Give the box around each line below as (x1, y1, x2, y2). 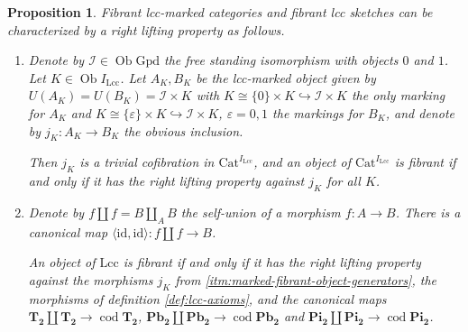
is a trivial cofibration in (79, 152, 215, 171)
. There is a (395, 202, 461, 221)
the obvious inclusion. (124, 121, 243, 140)
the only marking (351, 86, 445, 105)
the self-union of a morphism (180, 202, 341, 221)
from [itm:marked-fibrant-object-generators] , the (175, 270, 436, 289)
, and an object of (253, 152, 351, 171)
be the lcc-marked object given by (196, 68, 376, 87)
